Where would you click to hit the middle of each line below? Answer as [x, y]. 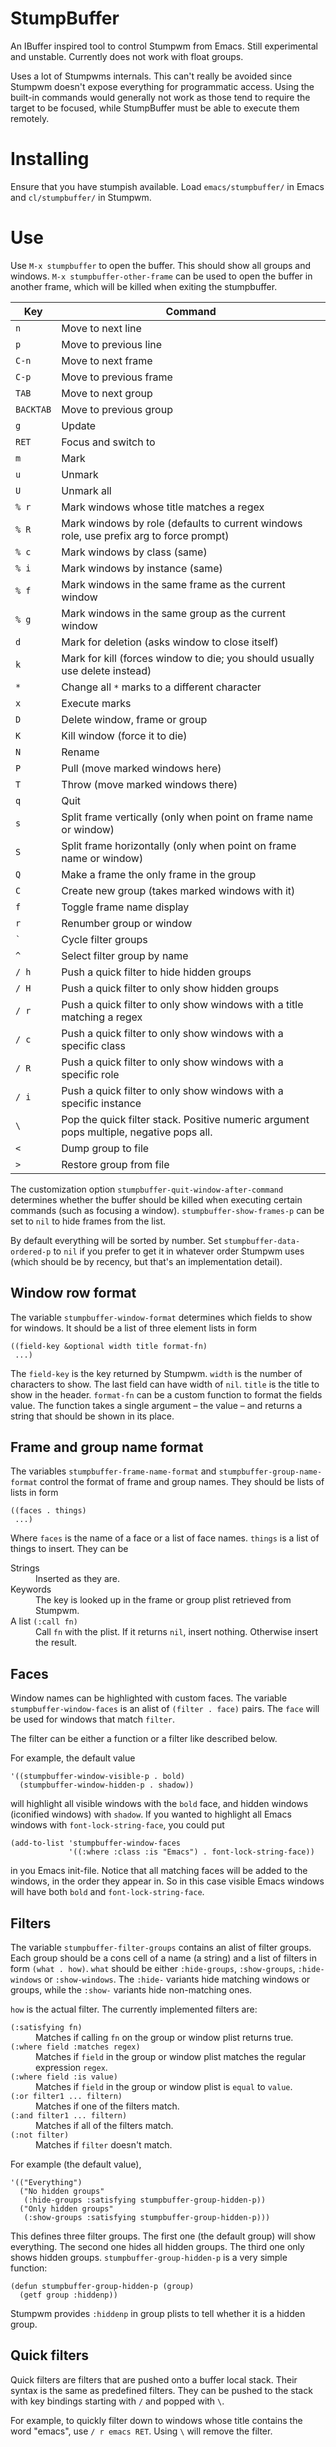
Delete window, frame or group [134, 719]
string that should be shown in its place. [92, 1416]
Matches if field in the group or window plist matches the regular [171, 2057]
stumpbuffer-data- [262, 1241]
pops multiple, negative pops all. [137, 1132]
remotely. [30, 118]
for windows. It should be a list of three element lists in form [133, 1328]
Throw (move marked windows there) [149, 784]
